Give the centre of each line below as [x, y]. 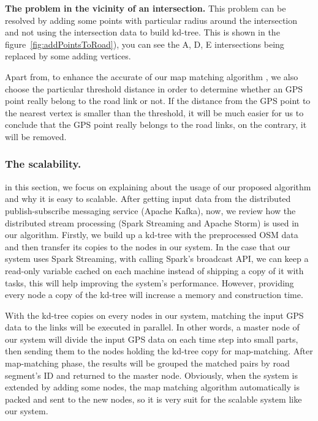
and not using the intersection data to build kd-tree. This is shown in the [142, 32]
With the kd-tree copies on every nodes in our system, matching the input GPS [154, 315]
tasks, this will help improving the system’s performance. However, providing [150, 282]
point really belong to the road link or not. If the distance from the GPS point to [158, 101]
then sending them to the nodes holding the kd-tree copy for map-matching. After [159, 351]
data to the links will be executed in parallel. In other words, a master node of [152, 327]
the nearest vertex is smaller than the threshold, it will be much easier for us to [154, 112]
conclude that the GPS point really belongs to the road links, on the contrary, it [156, 125]
